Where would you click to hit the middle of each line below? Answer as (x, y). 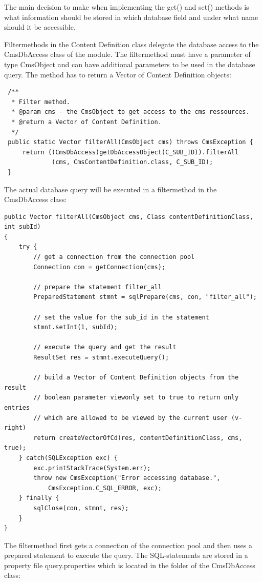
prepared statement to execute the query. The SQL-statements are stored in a (126, 555)
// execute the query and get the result (105, 347)
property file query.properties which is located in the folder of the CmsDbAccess (130, 565)
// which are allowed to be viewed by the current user (130, 418)
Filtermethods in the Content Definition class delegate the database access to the (131, 44)
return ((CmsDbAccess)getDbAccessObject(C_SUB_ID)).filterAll (130, 152)
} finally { (39, 498)
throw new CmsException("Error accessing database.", (127, 478)
